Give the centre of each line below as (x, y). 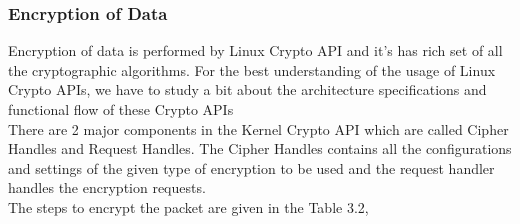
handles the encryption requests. (107, 187)
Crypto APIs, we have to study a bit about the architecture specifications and (247, 89)
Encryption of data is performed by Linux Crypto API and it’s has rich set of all (255, 50)
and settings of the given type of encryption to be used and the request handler (251, 167)
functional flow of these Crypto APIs (121, 109)
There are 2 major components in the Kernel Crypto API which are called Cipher (258, 128)
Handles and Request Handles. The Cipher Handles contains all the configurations (260, 148)
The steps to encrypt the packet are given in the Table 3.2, (188, 206)
